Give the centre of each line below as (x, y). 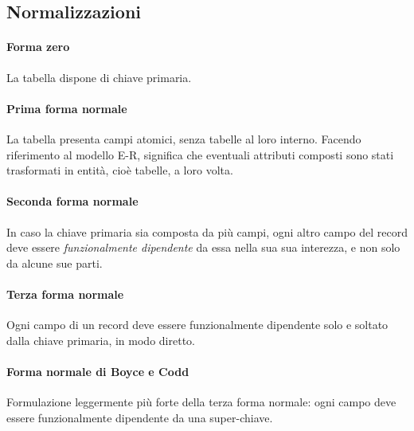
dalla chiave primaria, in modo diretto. (101, 340)
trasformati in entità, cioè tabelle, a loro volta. (120, 170)
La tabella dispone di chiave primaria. (99, 77)
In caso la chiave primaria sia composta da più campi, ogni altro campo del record (207, 231)
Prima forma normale (67, 108)
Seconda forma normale (72, 201)
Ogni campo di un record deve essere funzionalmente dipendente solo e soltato (197, 325)
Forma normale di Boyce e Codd (98, 371)
